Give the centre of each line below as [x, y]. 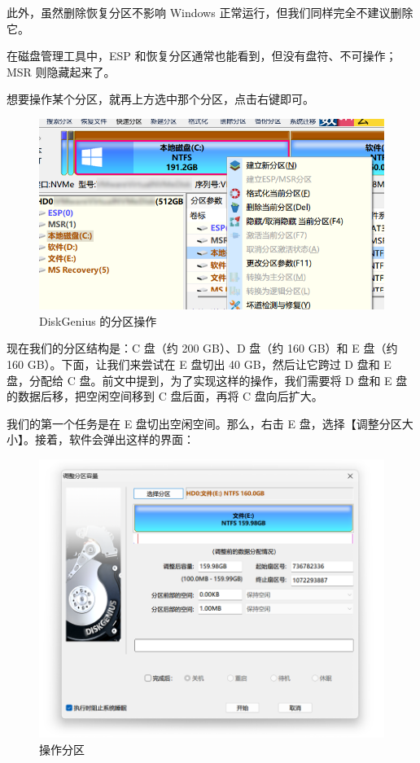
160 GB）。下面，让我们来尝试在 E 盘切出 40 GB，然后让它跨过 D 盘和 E [199, 364]
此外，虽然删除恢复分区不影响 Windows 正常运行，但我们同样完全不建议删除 [210, 12]
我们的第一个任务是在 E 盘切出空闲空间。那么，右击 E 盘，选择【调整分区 [204, 423]
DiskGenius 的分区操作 [98, 320]
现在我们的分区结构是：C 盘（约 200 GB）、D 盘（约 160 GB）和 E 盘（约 [202, 348]
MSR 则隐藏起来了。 [61, 71]
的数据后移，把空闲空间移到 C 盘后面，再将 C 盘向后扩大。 [165, 396]
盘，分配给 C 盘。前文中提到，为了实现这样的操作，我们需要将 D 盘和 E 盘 [207, 380]
